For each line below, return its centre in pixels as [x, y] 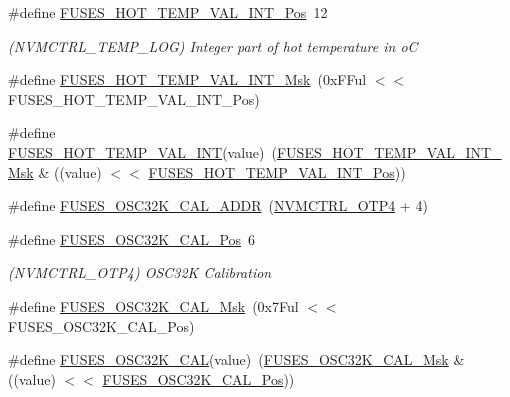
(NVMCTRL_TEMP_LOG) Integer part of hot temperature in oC [213, 45]
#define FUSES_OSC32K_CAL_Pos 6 [132, 238]
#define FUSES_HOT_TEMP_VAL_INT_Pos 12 [168, 12]
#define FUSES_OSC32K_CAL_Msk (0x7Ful [153, 305]
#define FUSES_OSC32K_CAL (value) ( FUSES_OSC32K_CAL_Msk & [236, 359]
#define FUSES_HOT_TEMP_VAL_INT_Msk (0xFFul [187, 79]
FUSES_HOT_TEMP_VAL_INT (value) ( [142, 151]
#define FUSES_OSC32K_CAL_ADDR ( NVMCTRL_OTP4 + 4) [218, 205]
